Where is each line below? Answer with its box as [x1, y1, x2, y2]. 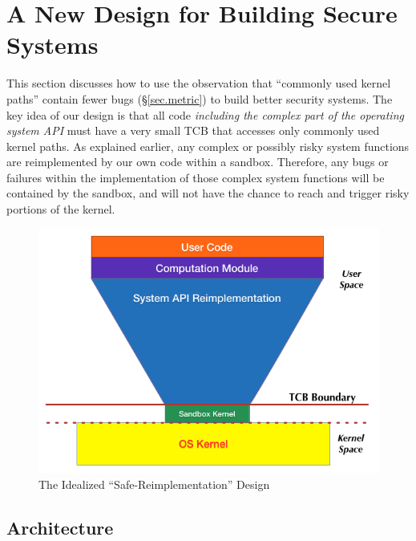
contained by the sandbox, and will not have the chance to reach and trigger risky [6, 185, 410, 201]
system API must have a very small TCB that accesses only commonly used [6, 122, 380, 139]
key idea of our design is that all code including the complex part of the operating [6, 106, 404, 123]
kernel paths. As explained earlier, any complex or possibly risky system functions [6, 137, 410, 154]
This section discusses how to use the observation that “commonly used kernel [6, 75, 391, 92]
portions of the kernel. [6, 201, 115, 218]
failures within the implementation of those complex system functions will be [6, 169, 385, 185]
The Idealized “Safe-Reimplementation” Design [38, 476, 270, 493]
